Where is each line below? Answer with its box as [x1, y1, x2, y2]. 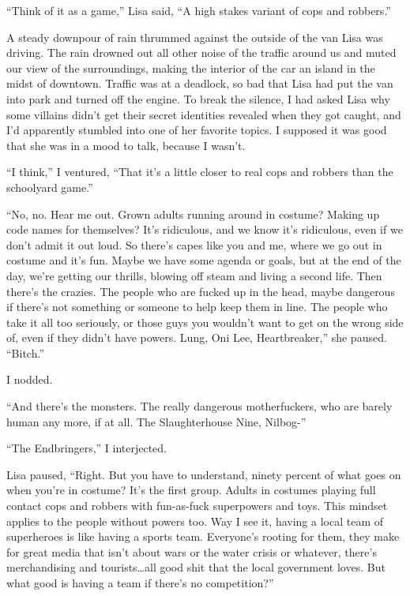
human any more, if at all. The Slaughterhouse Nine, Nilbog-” [6, 413, 307, 429]
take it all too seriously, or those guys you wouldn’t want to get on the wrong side [6, 313, 404, 330]
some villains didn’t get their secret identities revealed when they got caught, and [6, 106, 401, 122]
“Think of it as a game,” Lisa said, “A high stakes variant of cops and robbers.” [6, 2, 391, 18]
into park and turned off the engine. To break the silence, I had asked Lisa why [6, 90, 390, 107]
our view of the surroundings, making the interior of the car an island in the [6, 59, 375, 76]
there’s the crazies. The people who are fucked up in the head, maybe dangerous [6, 283, 395, 299]
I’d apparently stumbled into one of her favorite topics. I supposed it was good [6, 122, 387, 138]
